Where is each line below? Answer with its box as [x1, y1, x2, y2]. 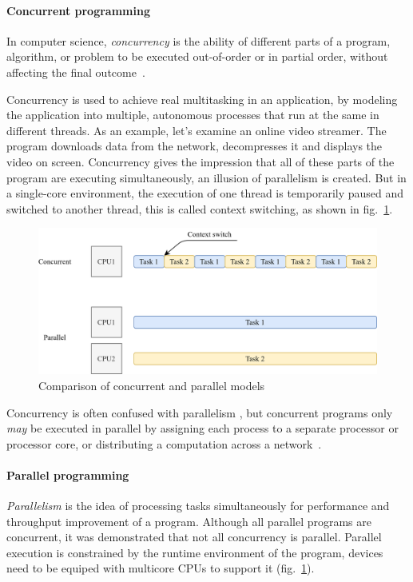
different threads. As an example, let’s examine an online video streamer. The [6, 122, 387, 138]
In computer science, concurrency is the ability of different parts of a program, [6, 32, 391, 49]
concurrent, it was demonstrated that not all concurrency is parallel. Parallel [6, 528, 382, 545]
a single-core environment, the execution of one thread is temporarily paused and [6, 185, 404, 201]
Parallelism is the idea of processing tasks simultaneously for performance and [6, 497, 390, 514]
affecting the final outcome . [6, 63, 145, 80]
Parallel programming [6, 466, 129, 483]
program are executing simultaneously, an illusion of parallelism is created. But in [6, 169, 407, 185]
